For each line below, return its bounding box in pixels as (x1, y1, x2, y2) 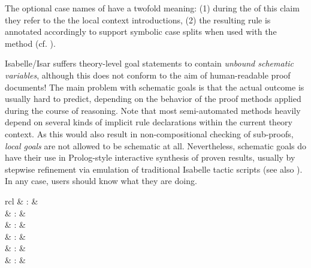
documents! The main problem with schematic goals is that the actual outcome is (5, 80, 304, 93)
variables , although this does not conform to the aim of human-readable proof (5, 68, 291, 81)
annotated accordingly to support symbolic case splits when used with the (5, 25, 277, 38)
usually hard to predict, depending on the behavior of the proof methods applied (5, 92, 301, 105)
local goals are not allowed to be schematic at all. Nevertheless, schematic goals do (5, 139, 306, 152)
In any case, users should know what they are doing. (5, 174, 197, 187)
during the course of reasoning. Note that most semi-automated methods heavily (5, 104, 301, 116)
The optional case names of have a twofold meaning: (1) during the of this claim (5, 2, 300, 14)
